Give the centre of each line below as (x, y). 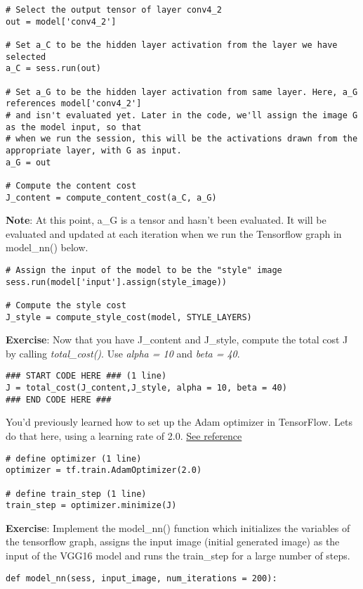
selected (26, 57)
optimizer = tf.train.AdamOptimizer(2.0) (104, 470)
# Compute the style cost (66, 305)
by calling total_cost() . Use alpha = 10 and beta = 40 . (123, 353)
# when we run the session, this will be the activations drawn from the (182, 139)
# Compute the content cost (71, 185)
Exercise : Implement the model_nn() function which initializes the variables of (178, 527)
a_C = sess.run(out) (54, 69)
